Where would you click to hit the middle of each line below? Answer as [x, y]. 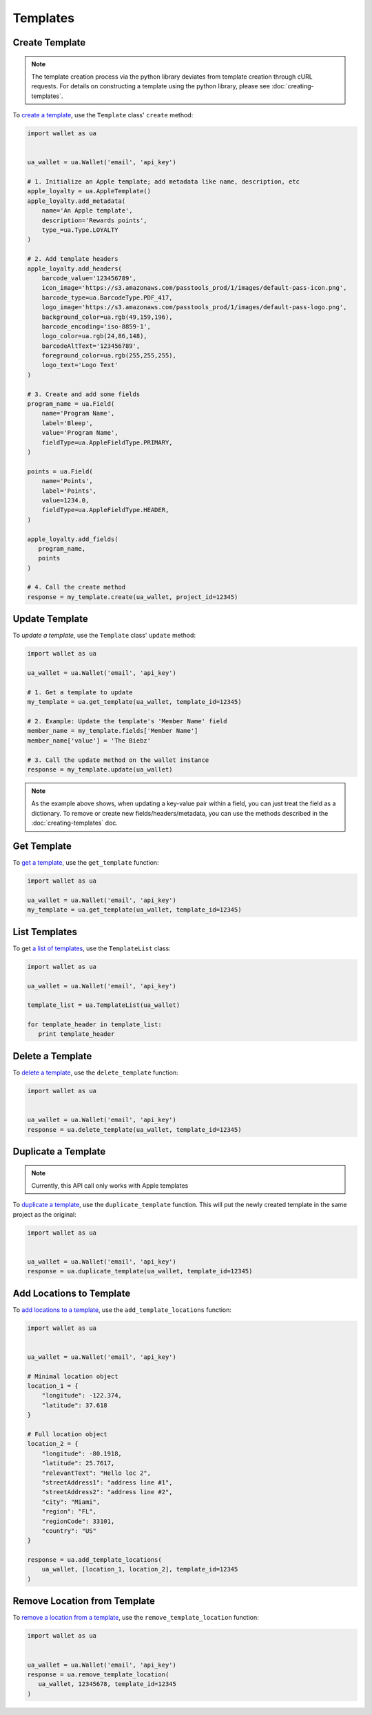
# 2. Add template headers [73, 259]
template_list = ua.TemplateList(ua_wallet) [104, 1005]
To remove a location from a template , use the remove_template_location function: [136, 1618]
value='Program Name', [80, 433]
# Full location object [68, 1434]
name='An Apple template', [87, 211]
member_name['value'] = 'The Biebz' [89, 741]
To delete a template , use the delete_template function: [95, 1072]
